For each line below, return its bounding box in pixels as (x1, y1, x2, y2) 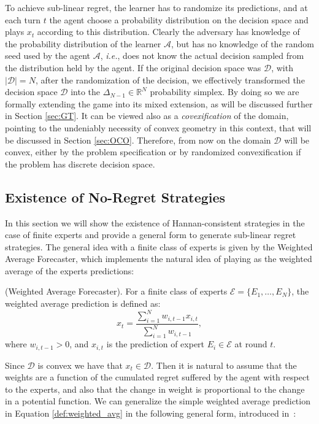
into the (71, 85, 101, 98)
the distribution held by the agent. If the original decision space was (5, 61, 261, 74)
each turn (5, 13, 40, 26)
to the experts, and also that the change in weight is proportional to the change (5, 382, 305, 395)
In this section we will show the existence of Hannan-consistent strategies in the (5, 216, 305, 229)
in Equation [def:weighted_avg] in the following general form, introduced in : (5, 406, 296, 419)
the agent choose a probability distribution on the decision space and (49, 13, 309, 26)
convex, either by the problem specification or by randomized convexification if (5, 145, 301, 158)
